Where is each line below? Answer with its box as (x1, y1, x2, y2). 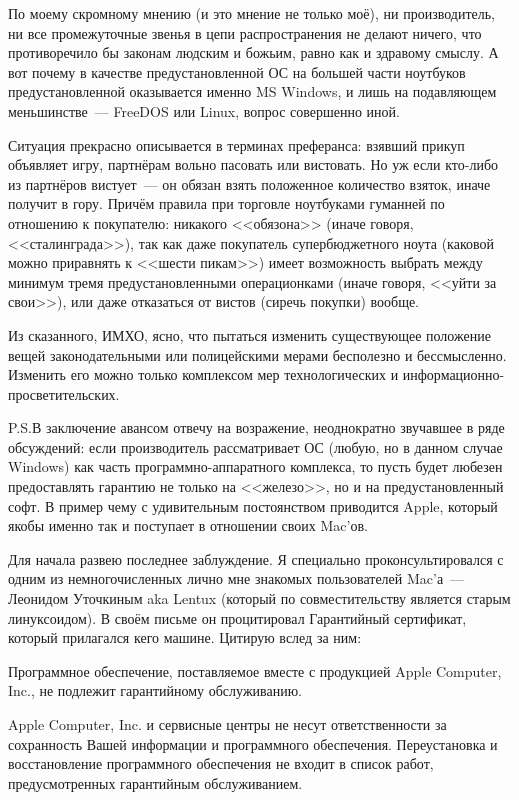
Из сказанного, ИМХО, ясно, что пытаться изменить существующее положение (8, 324, 491, 345)
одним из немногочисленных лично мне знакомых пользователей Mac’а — (8, 568, 465, 589)
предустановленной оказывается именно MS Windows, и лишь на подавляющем (8, 81, 497, 102)
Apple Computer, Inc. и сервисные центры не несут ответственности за (8, 714, 447, 734)
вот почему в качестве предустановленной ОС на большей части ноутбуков (8, 61, 466, 82)
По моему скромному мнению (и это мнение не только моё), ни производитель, (8, 3, 495, 23)
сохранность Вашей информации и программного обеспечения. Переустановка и (8, 733, 498, 754)
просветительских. (8, 383, 120, 404)
